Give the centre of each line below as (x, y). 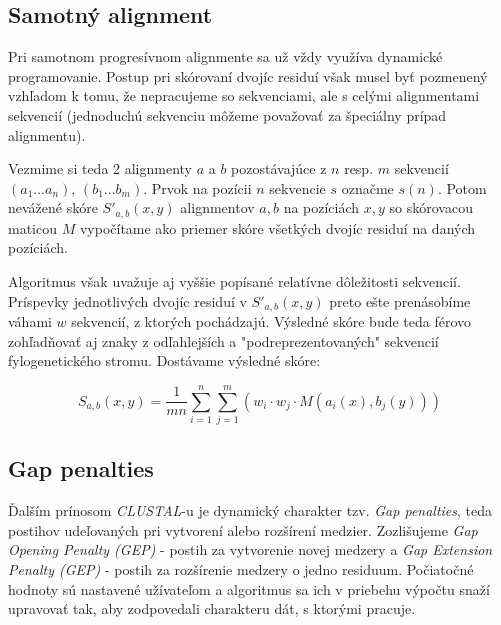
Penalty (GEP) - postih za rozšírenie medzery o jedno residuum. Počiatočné (241, 568)
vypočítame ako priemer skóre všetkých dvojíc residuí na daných (277, 227)
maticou (32, 227)
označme (367, 187)
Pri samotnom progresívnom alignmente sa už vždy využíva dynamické (225, 56)
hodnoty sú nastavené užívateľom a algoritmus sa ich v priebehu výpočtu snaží (249, 588)
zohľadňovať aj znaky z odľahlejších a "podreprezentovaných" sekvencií (223, 340)
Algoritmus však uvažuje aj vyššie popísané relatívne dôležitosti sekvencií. (234, 281)
